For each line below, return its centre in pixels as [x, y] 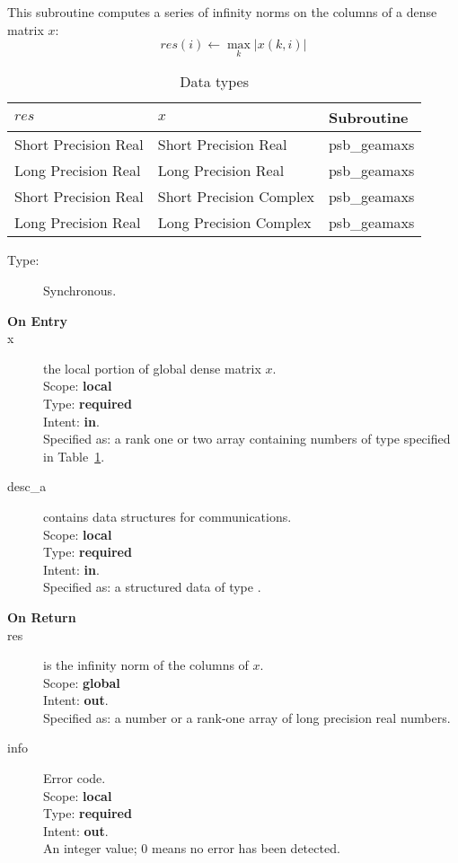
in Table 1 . [74, 456]
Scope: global [82, 682]
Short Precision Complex [236, 197]
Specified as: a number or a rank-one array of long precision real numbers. [247, 717]
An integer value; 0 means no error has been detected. [192, 848]
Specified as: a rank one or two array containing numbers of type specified [247, 439]
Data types [214, 82]
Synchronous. [80, 290]
